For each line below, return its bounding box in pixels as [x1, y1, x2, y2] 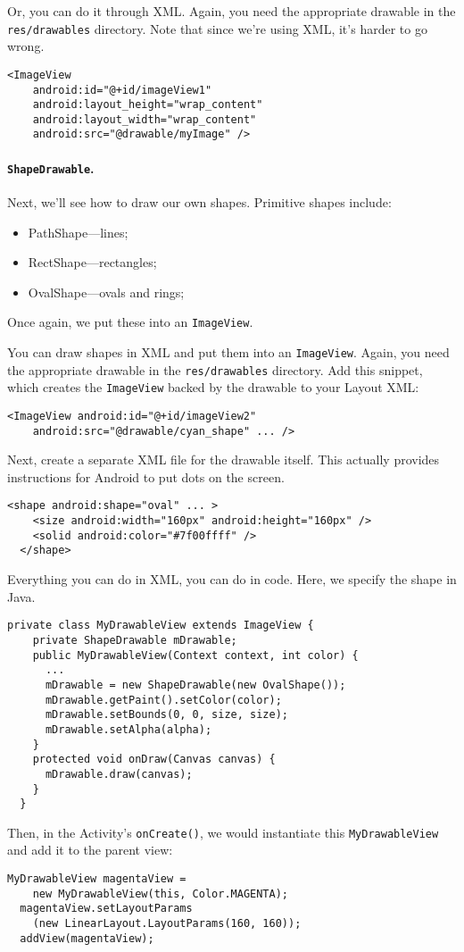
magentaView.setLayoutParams [20, 902, 193, 915]
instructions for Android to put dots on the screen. [7, 467, 285, 486]
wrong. [7, 37, 45, 55]
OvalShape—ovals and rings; [28, 282, 185, 301]
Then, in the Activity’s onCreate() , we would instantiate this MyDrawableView [7, 823, 439, 841]
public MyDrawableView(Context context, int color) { [32, 648, 359, 662]
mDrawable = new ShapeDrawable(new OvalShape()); [45, 678, 346, 691]
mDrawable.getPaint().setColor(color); [45, 693, 282, 706]
